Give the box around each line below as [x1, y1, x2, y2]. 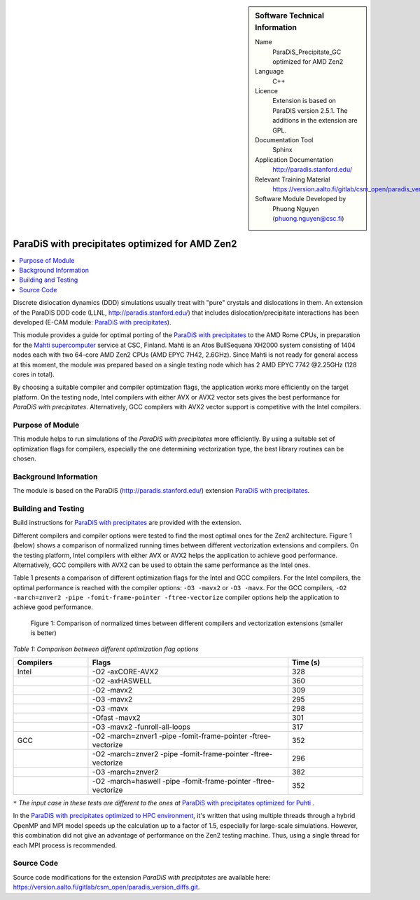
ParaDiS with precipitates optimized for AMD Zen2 [13, 238, 237, 250]
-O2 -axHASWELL [92, 676, 152, 686]
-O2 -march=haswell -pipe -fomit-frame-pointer [92, 777, 251, 786]
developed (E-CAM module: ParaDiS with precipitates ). [13, 318, 171, 326]
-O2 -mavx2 [92, 686, 133, 695]
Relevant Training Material [255, 175, 330, 184]
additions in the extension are [272, 116, 358, 125]
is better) [30, 629, 57, 637]
